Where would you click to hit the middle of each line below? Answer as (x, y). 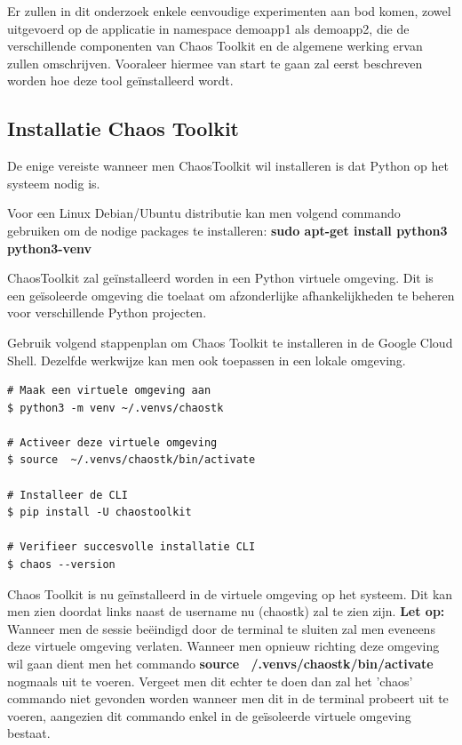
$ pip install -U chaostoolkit (100, 513)
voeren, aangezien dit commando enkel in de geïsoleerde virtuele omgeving (209, 715)
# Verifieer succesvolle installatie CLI (131, 547)
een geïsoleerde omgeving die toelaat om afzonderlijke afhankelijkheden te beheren (231, 295)
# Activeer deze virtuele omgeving (112, 442)
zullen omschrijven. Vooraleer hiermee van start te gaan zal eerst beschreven (215, 63)
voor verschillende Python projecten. (107, 312)
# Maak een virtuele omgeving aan (109, 391)
